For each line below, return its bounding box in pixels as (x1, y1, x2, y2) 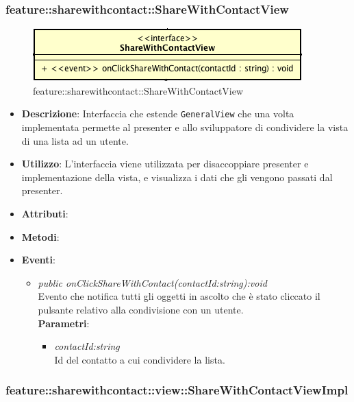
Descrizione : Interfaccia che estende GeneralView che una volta (21, 106, 294, 121)
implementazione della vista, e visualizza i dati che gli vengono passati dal (21, 169, 333, 184)
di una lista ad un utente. (21, 133, 129, 147)
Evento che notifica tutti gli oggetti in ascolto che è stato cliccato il (38, 289, 320, 303)
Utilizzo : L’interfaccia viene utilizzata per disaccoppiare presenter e (21, 156, 309, 171)
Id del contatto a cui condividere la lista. (54, 352, 225, 366)
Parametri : (38, 316, 90, 330)
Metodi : (21, 229, 60, 244)
